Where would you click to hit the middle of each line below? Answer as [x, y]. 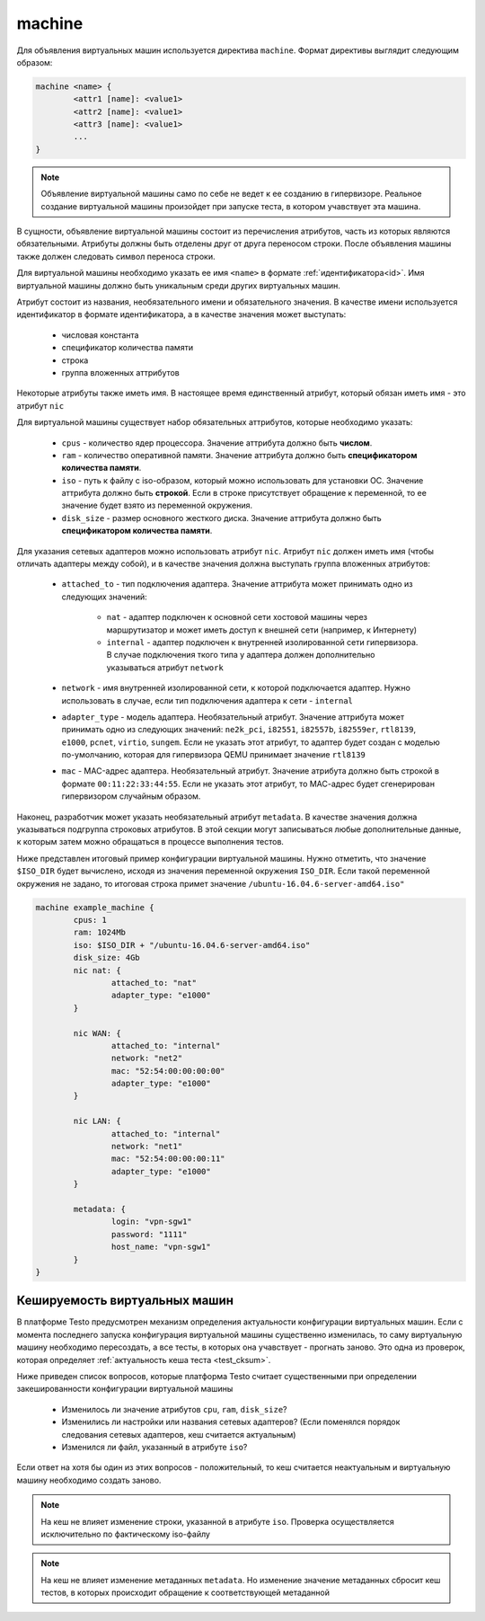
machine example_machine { [95, 907]
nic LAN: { [97, 1121]
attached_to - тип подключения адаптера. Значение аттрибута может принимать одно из [237, 584]
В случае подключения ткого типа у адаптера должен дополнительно [241, 655]
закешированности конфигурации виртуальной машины [125, 1389]
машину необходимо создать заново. [89, 1480]
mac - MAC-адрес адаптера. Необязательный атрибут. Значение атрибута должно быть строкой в [251, 771]
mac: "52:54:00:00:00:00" [168, 1071]
